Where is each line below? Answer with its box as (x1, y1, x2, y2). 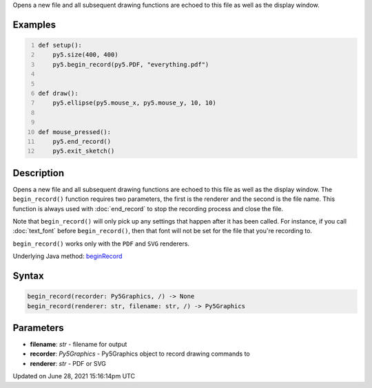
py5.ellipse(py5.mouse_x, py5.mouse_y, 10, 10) (52, 99, 216, 107)
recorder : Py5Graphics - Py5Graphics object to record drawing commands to (30, 349, 251, 358)
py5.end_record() (52, 138, 112, 145)
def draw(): (38, 89, 79, 97)
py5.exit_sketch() (52, 147, 115, 155)
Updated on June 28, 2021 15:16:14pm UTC (12, 372, 136, 380)
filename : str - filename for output (30, 341, 127, 349)
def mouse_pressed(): (38, 128, 112, 136)
